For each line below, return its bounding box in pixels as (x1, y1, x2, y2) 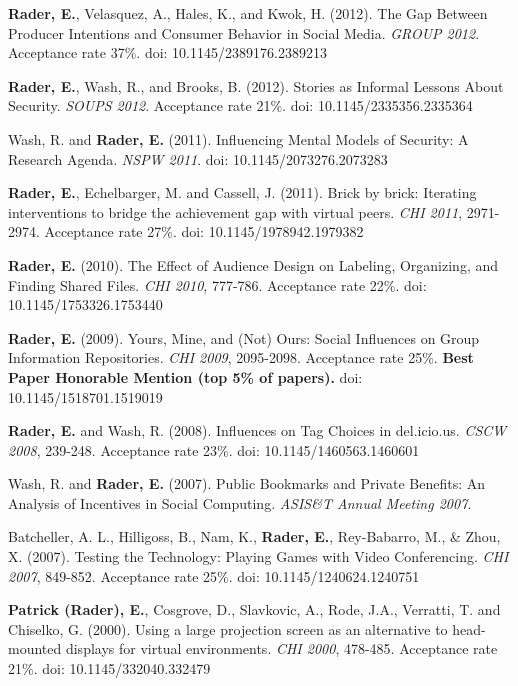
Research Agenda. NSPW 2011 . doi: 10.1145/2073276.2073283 (8, 148, 388, 169)
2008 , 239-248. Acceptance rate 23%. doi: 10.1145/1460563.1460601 (8, 439, 420, 460)
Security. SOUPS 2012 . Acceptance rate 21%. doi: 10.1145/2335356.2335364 (8, 95, 473, 116)
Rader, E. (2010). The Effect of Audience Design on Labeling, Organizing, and (8, 254, 499, 275)
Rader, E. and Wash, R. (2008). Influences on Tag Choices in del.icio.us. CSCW (8, 420, 507, 441)
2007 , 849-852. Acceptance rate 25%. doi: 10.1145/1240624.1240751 (8, 565, 420, 586)
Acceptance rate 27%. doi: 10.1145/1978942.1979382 (44, 221, 364, 242)
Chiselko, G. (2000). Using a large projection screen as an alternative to (8, 618, 448, 639)
